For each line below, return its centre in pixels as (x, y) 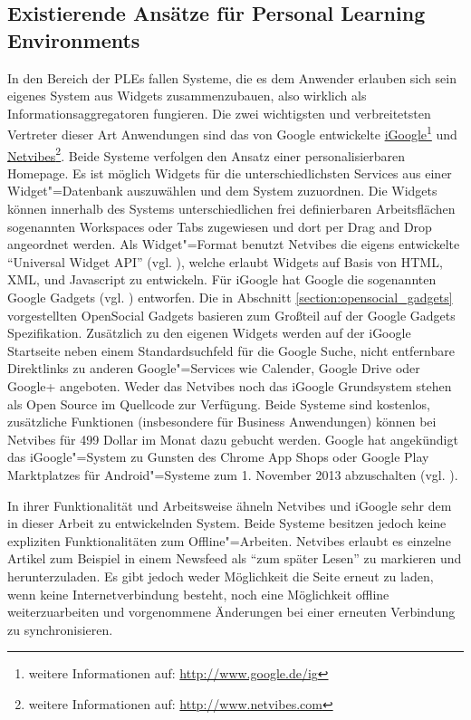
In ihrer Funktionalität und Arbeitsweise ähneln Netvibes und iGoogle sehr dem (230, 505)
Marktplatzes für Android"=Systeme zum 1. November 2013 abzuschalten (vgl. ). (233, 474)
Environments (74, 39)
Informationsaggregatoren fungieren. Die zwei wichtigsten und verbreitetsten (219, 113)
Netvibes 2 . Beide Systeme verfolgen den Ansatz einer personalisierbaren (207, 154)
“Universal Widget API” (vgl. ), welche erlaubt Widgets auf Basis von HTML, (225, 261)
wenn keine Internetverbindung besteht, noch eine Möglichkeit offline (198, 594)
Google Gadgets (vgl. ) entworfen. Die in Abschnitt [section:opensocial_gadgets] (230, 298)
